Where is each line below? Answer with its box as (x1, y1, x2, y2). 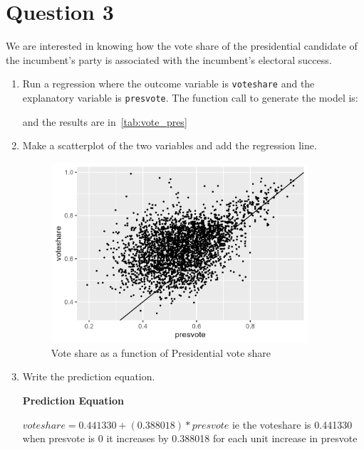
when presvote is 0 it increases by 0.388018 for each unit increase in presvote (22, 431, 358, 446)
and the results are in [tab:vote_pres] (22, 114, 187, 129)
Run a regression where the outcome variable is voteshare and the (22, 76, 315, 91)
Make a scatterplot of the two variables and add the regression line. (22, 138, 317, 153)
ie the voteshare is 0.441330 (232, 417, 353, 432)
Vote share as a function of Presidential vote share (51, 345, 271, 360)
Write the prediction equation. (22, 369, 155, 384)
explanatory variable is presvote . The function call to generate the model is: (22, 90, 358, 105)
